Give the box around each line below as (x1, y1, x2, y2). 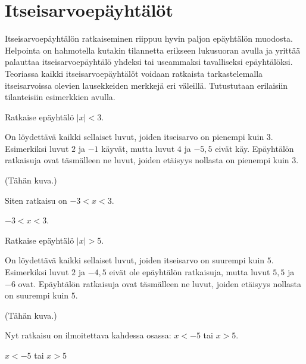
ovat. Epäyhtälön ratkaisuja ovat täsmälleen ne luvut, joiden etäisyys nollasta (18, 277, 302, 290)
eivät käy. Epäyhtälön (215, 142, 294, 154)
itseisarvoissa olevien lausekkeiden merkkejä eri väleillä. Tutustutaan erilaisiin (5, 79, 288, 91)
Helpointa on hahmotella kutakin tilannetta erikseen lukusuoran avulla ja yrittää (5, 43, 301, 56)
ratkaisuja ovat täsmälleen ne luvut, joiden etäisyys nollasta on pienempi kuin (5, 154, 289, 166)
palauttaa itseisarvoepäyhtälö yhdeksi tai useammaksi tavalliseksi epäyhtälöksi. (5, 55, 293, 68)
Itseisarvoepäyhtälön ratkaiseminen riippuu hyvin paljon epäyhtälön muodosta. (5, 32, 293, 45)
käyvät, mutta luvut (101, 142, 175, 154)
